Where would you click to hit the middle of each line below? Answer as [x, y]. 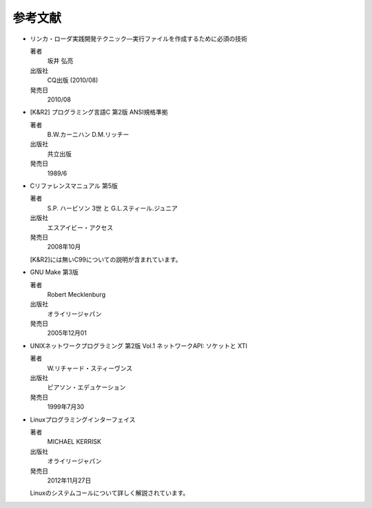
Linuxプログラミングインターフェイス [83, 419]
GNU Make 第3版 [54, 272]
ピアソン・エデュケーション [86, 387]
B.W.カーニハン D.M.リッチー [88, 135]
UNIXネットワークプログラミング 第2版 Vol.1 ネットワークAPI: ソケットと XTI [138, 346]
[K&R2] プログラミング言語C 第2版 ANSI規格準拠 [99, 112]
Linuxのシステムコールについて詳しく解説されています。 [110, 493]
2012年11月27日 [69, 480]
